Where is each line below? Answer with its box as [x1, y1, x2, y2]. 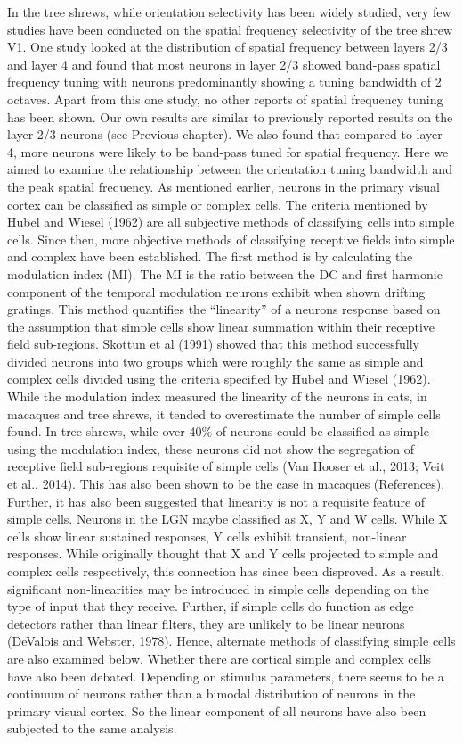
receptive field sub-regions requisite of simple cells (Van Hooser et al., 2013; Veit [7, 457, 445, 475]
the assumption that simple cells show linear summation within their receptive [7, 317, 435, 335]
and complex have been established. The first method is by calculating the [7, 247, 413, 266]
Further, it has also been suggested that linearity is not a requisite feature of [7, 491, 426, 510]
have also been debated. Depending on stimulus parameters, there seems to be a [7, 666, 444, 685]
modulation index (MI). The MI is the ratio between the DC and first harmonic [7, 264, 443, 283]
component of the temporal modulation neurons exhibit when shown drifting [7, 282, 426, 301]
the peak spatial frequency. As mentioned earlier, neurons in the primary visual [7, 177, 440, 195]
